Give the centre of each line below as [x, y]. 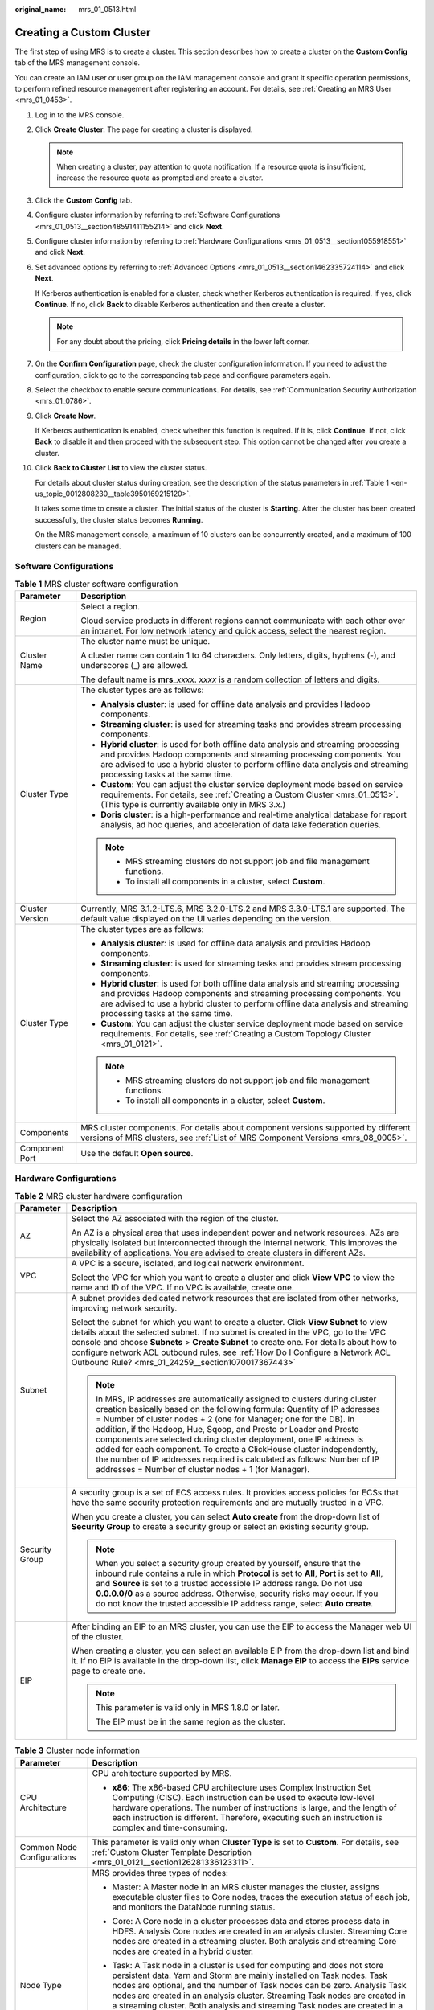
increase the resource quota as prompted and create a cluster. [160, 178]
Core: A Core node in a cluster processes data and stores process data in [251, 1921]
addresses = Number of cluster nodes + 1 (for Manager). [203, 1470]
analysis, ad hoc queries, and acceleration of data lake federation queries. [241, 825]
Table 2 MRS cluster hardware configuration [98, 1196]
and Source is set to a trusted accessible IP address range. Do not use [229, 1584]
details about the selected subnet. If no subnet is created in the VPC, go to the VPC [229, 1332]
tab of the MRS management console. [78, 63]
